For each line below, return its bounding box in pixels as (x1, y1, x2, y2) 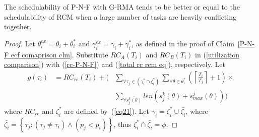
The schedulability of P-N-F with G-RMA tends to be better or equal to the (4, 2, 240, 12)
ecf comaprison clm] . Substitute (11, 49, 108, 59)
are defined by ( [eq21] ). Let (64, 105, 149, 116)
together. (4, 21, 32, 32)
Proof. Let (4, 38, 35, 48)
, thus (113, 118, 132, 129)
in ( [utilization (195, 49, 240, 59)
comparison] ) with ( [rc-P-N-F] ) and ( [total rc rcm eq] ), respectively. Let (4, 59, 225, 70)
